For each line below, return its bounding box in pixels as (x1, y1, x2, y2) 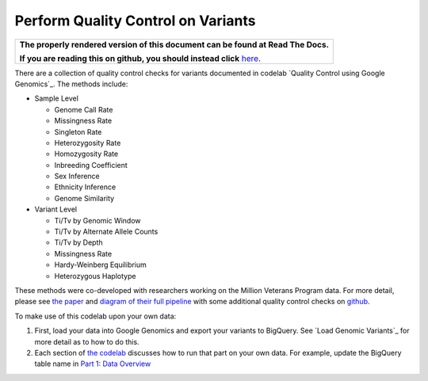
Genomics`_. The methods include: (14, 79, 128, 89)
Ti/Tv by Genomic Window (54, 215, 142, 225)
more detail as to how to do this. (34, 337, 139, 346)
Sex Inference (54, 171, 101, 181)
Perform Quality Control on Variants (14, 12, 256, 29)
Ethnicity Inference (54, 182, 117, 192)
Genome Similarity (54, 193, 115, 203)
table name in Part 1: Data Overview (34, 359, 151, 368)
